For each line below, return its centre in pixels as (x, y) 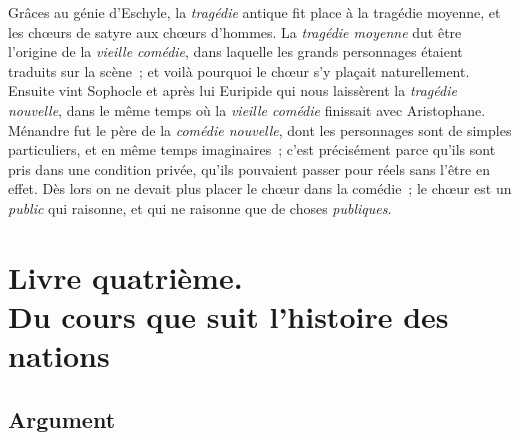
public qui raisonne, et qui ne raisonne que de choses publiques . (200, 207)
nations (59, 355)
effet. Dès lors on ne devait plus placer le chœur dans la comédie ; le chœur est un (260, 188)
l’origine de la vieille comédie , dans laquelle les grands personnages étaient (235, 51)
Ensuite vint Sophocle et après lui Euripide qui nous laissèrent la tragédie (232, 90)
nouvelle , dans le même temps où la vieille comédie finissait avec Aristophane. (247, 109)
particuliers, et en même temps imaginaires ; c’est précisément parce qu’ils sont (252, 149)
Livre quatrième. (125, 276)
